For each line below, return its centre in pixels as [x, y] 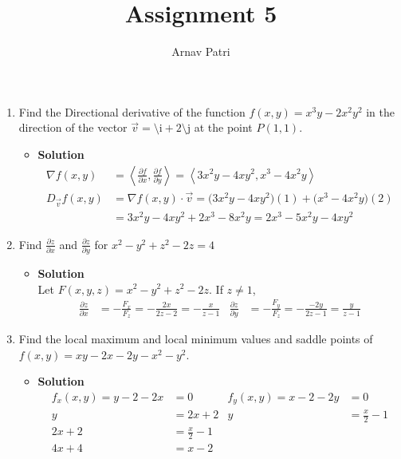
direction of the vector [73, 127]
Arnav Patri [201, 51]
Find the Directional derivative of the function [132, 111]
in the [381, 111]
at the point [223, 127]
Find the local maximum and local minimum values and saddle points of [196, 339]
